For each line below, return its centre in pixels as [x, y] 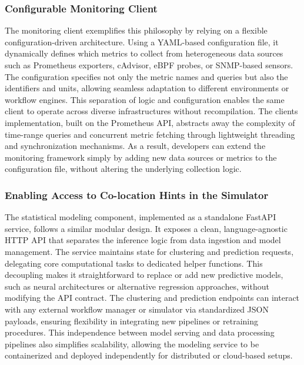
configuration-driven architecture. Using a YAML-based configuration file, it [142, 42]
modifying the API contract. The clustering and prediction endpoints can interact [152, 298]
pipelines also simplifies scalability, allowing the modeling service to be [132, 344]
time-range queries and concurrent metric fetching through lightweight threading [150, 134]
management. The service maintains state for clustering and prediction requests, [149, 251]
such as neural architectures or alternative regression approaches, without [137, 286]
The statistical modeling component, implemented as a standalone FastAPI [141, 217]
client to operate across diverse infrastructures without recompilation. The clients [151, 111]
